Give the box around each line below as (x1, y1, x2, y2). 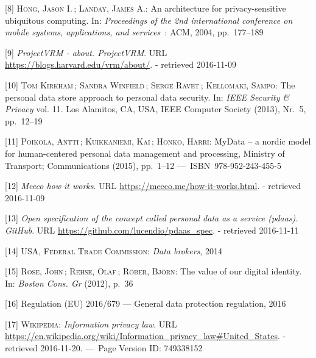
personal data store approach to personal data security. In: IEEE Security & (5, 90, 290, 103)
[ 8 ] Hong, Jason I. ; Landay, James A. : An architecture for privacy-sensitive (5, 2, 286, 14)
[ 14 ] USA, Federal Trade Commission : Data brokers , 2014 (5, 244, 222, 257)
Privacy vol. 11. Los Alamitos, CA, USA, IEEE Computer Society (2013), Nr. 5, (5, 102, 306, 115)
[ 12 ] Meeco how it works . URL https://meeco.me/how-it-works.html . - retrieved (5, 179, 301, 192)
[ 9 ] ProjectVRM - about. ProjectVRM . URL (5, 46, 167, 59)
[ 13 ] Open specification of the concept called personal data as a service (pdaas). (5, 212, 298, 224)
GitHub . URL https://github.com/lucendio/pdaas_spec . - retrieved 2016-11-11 (5, 223, 299, 236)
